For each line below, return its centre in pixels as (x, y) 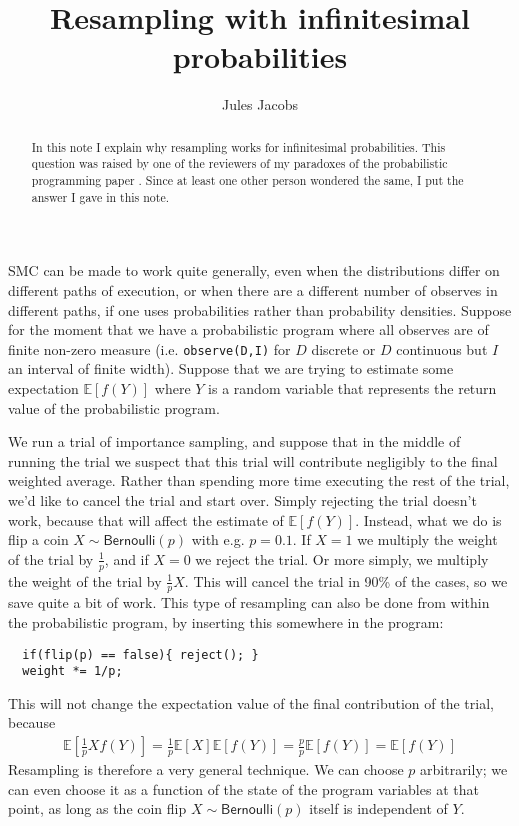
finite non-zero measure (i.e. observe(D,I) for (149, 348)
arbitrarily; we (464, 769)
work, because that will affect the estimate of (146, 519)
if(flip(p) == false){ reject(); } (140, 654)
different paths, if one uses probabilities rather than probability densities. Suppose (260, 309)
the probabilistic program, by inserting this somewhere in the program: (226, 621)
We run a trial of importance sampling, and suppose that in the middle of (234, 441)
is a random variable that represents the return (352, 387)
